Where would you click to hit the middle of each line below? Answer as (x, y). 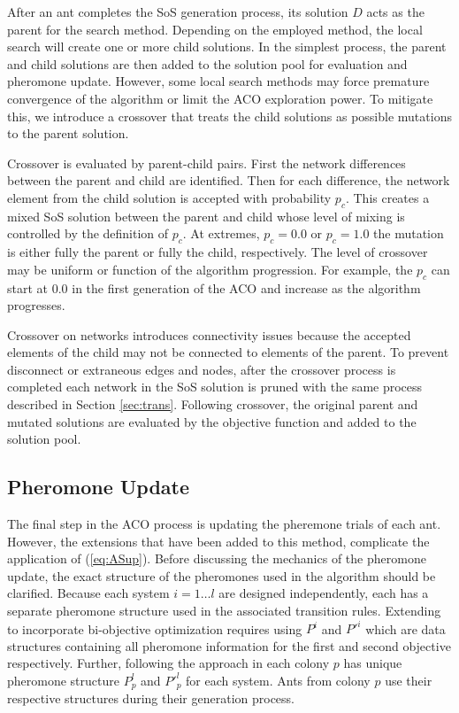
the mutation (409, 233)
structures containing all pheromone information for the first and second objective (229, 645)
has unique (373, 663)
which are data (405, 628)
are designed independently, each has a (324, 593)
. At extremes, (221, 233)
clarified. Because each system (88, 593)
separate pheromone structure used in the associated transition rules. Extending (224, 611)
